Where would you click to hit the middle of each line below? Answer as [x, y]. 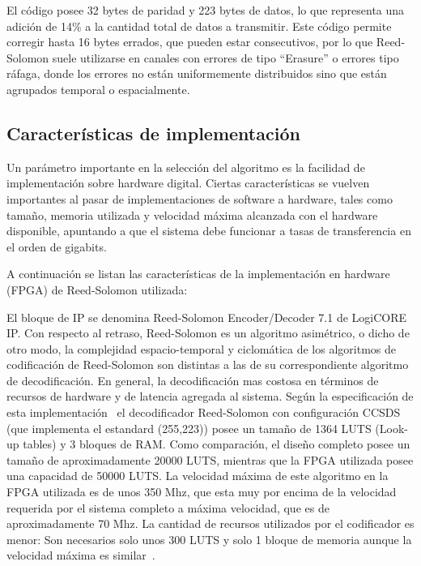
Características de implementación [153, 133]
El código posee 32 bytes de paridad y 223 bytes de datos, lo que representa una [206, 10]
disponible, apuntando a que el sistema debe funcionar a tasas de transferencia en [209, 231]
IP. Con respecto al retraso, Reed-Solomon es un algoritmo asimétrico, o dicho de [208, 333]
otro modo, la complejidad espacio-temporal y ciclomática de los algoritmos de [201, 348]
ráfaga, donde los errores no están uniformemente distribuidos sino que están [197, 73]
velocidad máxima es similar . [81, 555]
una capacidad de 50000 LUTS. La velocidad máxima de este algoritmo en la [198, 476]
